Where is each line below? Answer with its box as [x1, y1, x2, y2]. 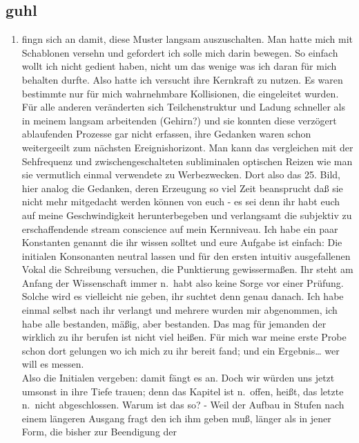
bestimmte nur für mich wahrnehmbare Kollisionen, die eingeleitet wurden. [21, 86, 339, 100]
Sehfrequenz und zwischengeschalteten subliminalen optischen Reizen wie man [21, 153, 353, 168]
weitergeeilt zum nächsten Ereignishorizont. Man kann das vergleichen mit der [21, 140, 353, 154]
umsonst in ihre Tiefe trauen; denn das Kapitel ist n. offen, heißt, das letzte [21, 384, 344, 398]
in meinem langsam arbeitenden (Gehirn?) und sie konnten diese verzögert [21, 113, 337, 127]
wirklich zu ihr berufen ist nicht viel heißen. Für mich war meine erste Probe [21, 330, 347, 344]
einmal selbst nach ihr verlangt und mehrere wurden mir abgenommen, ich [21, 303, 338, 317]
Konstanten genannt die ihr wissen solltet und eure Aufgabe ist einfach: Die [21, 235, 342, 249]
